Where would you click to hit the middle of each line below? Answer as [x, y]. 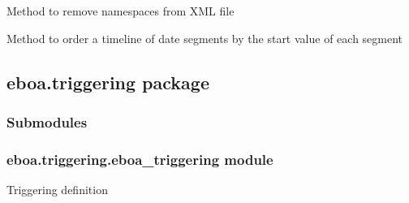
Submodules [47, 121]
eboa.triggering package [108, 82]
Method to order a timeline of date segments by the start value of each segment [205, 38]
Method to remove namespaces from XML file [121, 11]
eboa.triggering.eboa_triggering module [140, 159]
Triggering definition [57, 190]
